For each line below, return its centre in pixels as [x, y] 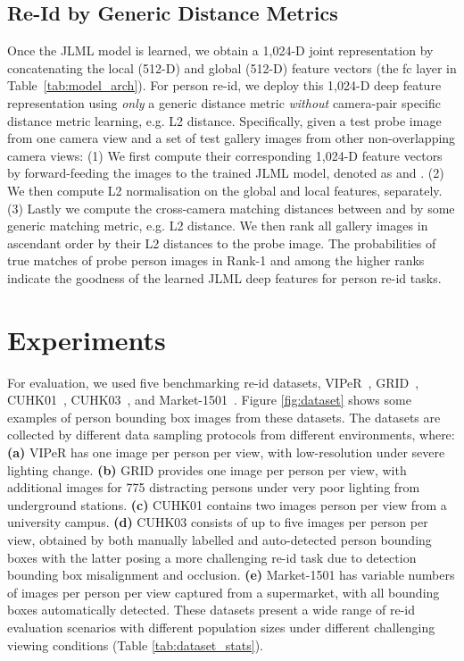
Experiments [87, 339]
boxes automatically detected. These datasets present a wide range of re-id [211, 610]
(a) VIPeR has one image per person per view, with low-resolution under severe [226, 452]
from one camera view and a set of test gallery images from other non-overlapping [232, 138]
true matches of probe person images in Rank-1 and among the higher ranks [216, 260]
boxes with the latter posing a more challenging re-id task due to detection [212, 557]
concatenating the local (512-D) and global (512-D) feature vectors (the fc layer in [232, 67]
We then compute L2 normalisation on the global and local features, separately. [225, 190]
